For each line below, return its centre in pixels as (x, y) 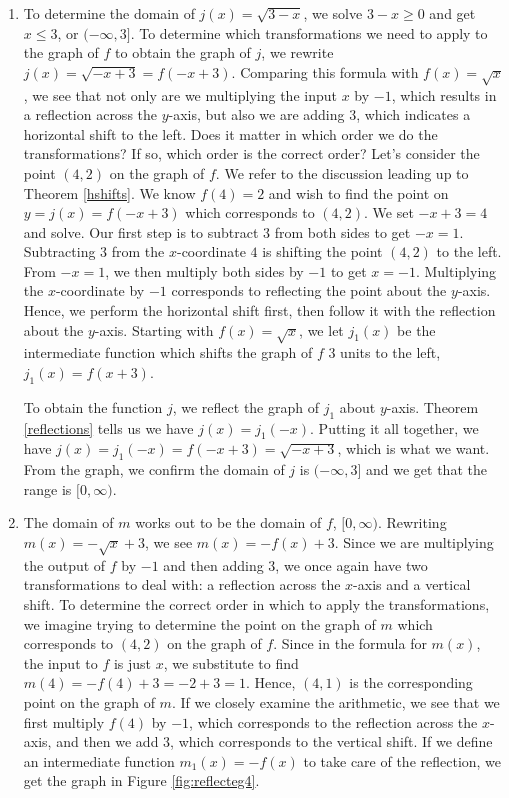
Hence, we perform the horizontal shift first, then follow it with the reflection (259, 310)
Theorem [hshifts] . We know (109, 192)
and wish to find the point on (358, 192)
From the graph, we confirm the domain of (154, 469)
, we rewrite (297, 52)
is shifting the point (322, 251)
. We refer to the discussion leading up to (342, 172)
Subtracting (59, 251)
